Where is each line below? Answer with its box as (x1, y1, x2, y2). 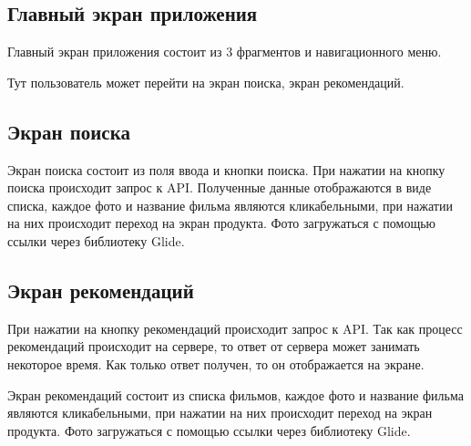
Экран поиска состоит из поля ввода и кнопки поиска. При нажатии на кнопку (7, 160, 445, 179)
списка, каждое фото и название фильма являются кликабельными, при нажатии (7, 195, 453, 214)
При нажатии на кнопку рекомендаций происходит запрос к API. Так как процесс (7, 318, 463, 337)
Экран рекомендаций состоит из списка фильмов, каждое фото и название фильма (7, 385, 464, 404)
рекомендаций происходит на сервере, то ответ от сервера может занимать (7, 337, 420, 356)
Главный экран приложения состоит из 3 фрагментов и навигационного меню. (7, 42, 442, 61)
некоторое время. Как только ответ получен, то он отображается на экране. (7, 354, 425, 373)
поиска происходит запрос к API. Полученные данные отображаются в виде (7, 178, 432, 197)
